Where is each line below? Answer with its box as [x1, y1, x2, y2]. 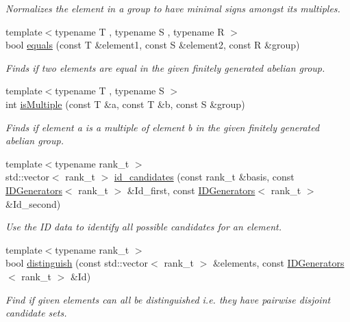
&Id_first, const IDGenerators [127, 183, 255, 197]
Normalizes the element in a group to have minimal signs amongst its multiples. [5, 1, 340, 15]
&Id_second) [5, 196, 61, 211]
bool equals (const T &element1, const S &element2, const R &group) [5, 38, 300, 52]
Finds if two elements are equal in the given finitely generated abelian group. [5, 60, 325, 75]
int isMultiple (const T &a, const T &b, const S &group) [5, 96, 245, 111]
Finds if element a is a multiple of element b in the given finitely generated [5, 120, 320, 134]
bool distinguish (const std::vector [5, 256, 149, 270]
